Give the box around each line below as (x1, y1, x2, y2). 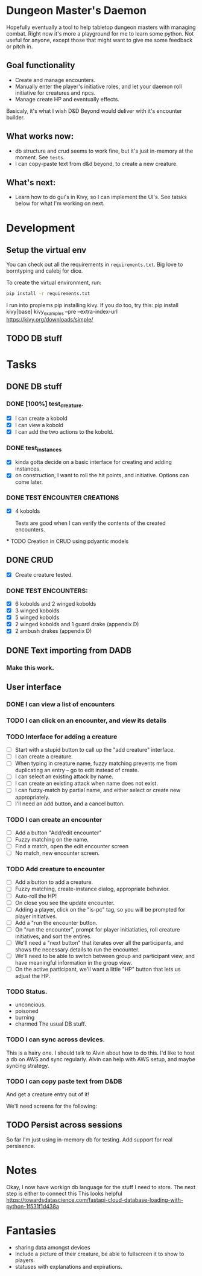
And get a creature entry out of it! (6, 1090, 89, 1098)
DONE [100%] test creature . (6, 399, 84, 409)
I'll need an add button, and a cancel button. (14, 800, 125, 807)
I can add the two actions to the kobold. (14, 428, 114, 435)
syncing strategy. (6, 1062, 49, 1069)
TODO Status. (6, 987, 48, 995)
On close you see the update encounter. (14, 899, 115, 906)
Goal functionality (6, 60, 75, 71)
